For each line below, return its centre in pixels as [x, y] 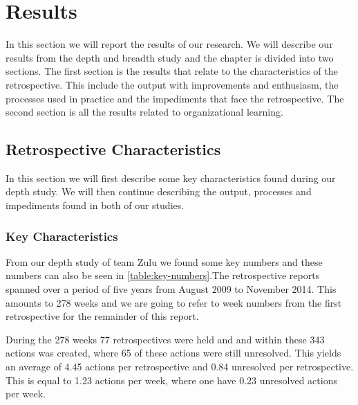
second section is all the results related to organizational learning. [144, 112]
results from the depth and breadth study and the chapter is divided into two [170, 57]
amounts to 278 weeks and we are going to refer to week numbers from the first [174, 302]
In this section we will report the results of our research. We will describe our [169, 44]
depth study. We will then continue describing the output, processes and [159, 191]
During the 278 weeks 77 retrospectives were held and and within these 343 [165, 339]
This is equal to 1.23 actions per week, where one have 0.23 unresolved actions [171, 380]
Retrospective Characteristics [113, 149]
